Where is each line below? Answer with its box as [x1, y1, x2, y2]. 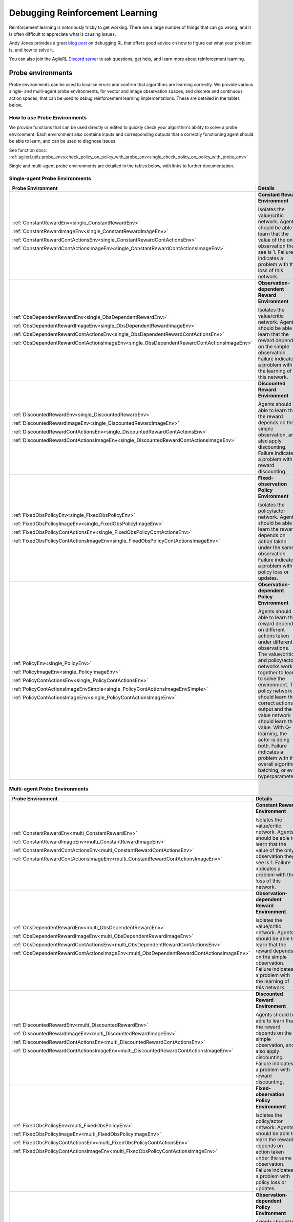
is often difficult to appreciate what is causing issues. [9, 31, 116, 37]
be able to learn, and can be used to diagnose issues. [9, 138, 117, 144]
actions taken [258, 633, 289, 639]
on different [258, 626, 285, 633]
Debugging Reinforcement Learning [9, 7, 158, 18]
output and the [258, 706, 292, 713]
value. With [258, 724, 284, 731]
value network [258, 712, 291, 719]
